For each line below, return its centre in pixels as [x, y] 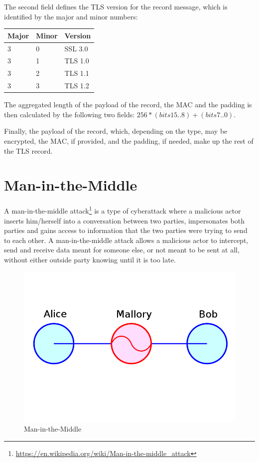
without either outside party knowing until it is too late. [90, 259]
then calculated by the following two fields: [69, 114]
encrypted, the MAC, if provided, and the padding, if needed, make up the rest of [129, 140]
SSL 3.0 [76, 48]
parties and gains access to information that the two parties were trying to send [126, 230]
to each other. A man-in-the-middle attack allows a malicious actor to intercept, [126, 240]
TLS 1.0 [77, 61]
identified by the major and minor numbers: [71, 16]
